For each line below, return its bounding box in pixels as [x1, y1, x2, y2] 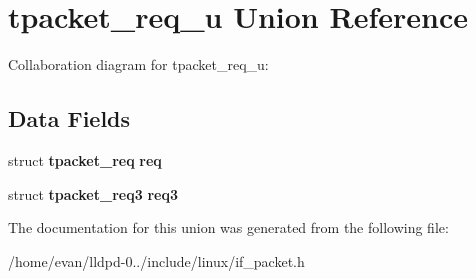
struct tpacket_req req [8, 149, 162, 170]
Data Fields [8, 103, 131, 134]
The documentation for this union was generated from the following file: [8, 217, 449, 238]
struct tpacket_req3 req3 [8, 183, 178, 204]
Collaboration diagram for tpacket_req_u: [8, 54, 269, 75]
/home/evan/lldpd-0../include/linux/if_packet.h [8, 250, 305, 271]
